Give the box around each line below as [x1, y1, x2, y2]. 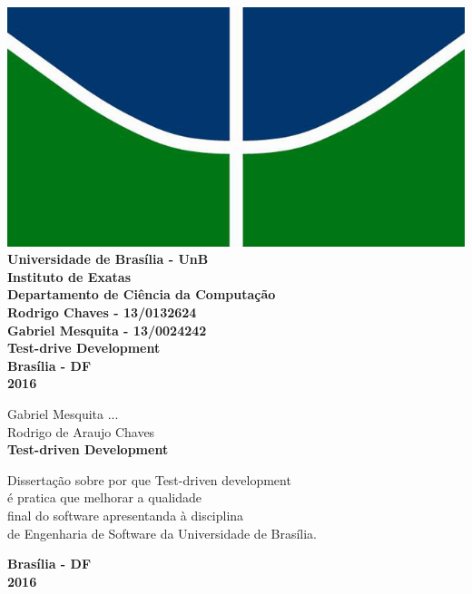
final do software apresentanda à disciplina [7, 505, 244, 524]
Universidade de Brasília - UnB [7, 249, 209, 268]
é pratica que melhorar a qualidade [7, 488, 202, 507]
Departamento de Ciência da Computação [7, 285, 276, 304]
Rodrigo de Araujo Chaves [7, 422, 155, 441]
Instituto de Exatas [7, 267, 132, 286]
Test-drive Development [7, 338, 161, 357]
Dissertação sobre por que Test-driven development [7, 470, 291, 489]
